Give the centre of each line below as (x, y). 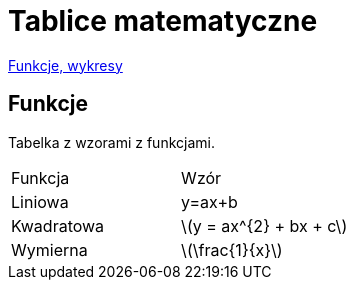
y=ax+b (209, 201)
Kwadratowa (58, 225)
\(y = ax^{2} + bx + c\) (264, 225)
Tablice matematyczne (163, 21)
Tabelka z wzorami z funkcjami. (111, 142)
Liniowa (40, 201)
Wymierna (49, 249)
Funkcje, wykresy (65, 65)
